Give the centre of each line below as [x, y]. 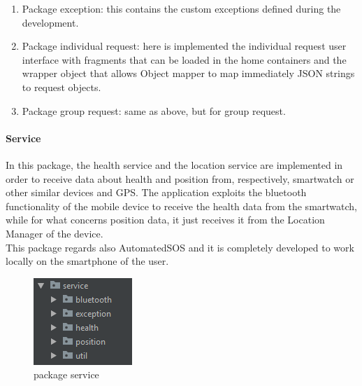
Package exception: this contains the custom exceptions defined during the [181, 8]
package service [66, 374]
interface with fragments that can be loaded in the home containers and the [184, 59]
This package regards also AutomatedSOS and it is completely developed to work [180, 247]
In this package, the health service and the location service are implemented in [174, 164]
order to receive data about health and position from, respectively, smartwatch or [180, 178]
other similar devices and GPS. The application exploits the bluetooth [156, 192]
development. [50, 22]
